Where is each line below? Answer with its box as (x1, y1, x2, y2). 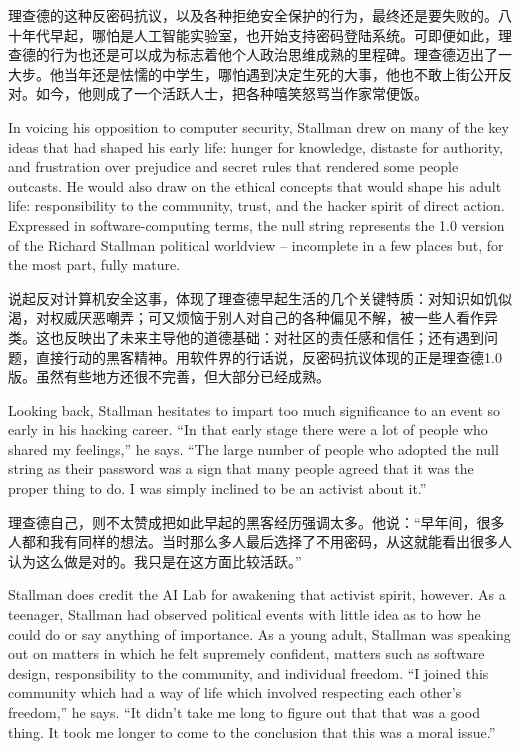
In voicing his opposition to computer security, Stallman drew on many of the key (8, 116, 509, 137)
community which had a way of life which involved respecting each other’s (8, 682, 462, 703)
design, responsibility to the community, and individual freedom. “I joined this (8, 662, 489, 683)
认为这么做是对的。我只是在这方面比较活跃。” (8, 550, 302, 571)
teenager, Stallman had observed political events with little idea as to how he (8, 604, 481, 625)
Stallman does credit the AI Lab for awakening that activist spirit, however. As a (8, 584, 506, 605)
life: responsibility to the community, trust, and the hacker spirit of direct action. (8, 195, 505, 216)
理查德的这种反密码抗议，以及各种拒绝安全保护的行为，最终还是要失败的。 (8, 5, 498, 25)
